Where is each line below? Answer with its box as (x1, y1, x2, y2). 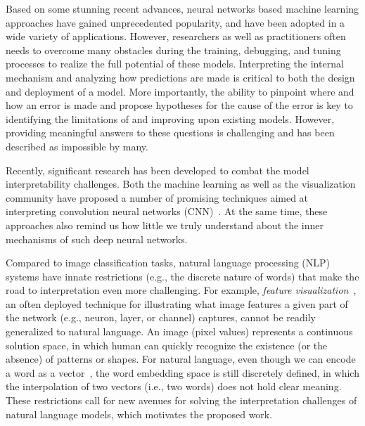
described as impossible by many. (6, 138, 148, 153)
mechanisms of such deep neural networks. (6, 231, 188, 246)
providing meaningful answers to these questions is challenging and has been (6, 125, 335, 140)
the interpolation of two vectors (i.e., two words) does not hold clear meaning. (6, 379, 342, 394)
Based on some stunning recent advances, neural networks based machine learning (6, 1, 359, 15)
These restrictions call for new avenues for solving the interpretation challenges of (6, 393, 357, 408)
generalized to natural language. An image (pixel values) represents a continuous (6, 324, 353, 339)
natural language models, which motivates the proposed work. (6, 406, 273, 421)
